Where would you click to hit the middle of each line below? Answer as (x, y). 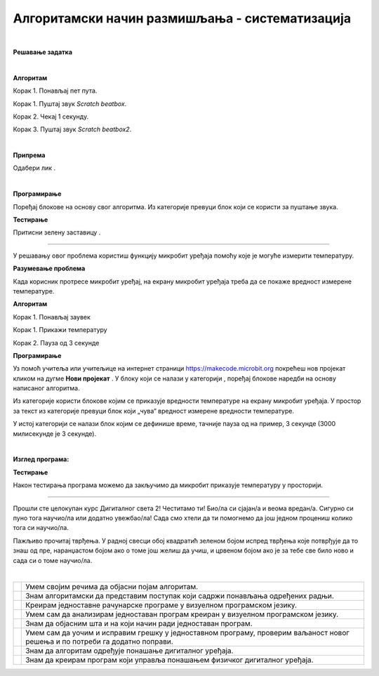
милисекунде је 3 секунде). (55, 433)
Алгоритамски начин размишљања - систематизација (182, 18)
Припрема (29, 155)
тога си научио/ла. (41, 528)
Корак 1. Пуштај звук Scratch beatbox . (70, 104)
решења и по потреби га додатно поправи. (99, 642)
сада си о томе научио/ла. (53, 560)
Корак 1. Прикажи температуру (60, 330)
